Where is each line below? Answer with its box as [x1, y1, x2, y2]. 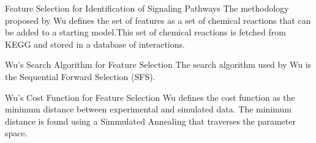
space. [5, 127, 28, 139]
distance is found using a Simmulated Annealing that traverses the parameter [5, 114, 296, 127]
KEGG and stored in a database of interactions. [5, 37, 185, 50]
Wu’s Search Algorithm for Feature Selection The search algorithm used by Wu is [5, 58, 312, 71]
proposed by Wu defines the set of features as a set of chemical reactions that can [5, 13, 311, 26]
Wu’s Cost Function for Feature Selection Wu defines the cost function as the [5, 90, 295, 103]
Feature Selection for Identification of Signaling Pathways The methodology [5, 2, 289, 14]
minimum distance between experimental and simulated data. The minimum [5, 103, 292, 116]
